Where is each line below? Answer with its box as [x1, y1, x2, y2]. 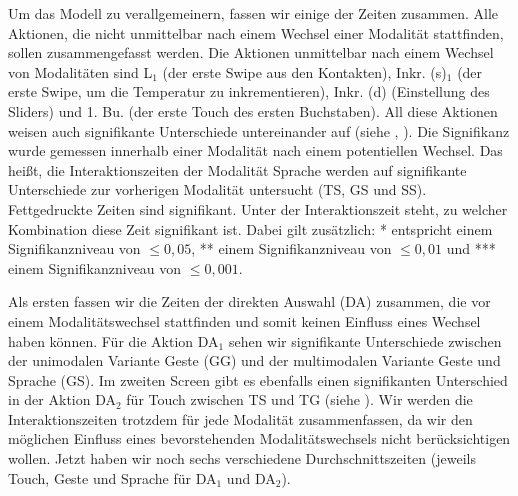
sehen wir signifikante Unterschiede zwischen [228, 330, 502, 351]
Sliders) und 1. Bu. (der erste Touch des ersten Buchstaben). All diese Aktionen [8, 100, 498, 121]
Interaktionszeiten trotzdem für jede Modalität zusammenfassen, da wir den [8, 408, 473, 429]
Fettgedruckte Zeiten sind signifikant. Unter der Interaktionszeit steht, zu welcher [8, 198, 508, 219]
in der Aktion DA [8, 389, 116, 410]
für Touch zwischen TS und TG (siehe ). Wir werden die [126, 389, 473, 410]
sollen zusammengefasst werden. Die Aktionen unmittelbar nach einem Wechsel [8, 42, 494, 63]
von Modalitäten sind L [8, 61, 153, 82]
